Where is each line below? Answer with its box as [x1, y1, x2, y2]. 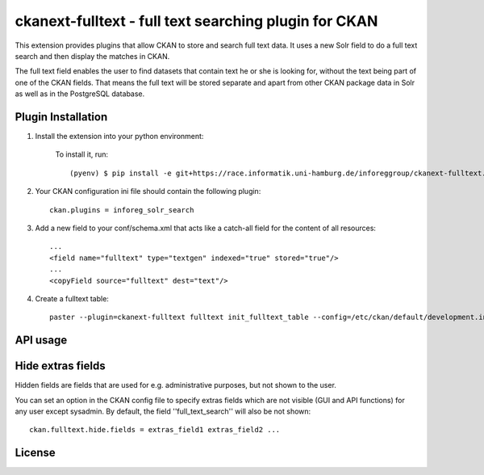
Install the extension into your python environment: [35, 132, 204, 141]
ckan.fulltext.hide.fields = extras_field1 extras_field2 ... [29, 425, 281, 435]
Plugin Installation [15, 110, 108, 124]
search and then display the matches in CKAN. [15, 51, 170, 61]
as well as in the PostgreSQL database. [15, 89, 145, 99]
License [15, 446, 56, 460]
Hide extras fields [15, 359, 106, 373]
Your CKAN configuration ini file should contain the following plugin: [35, 187, 261, 196]
